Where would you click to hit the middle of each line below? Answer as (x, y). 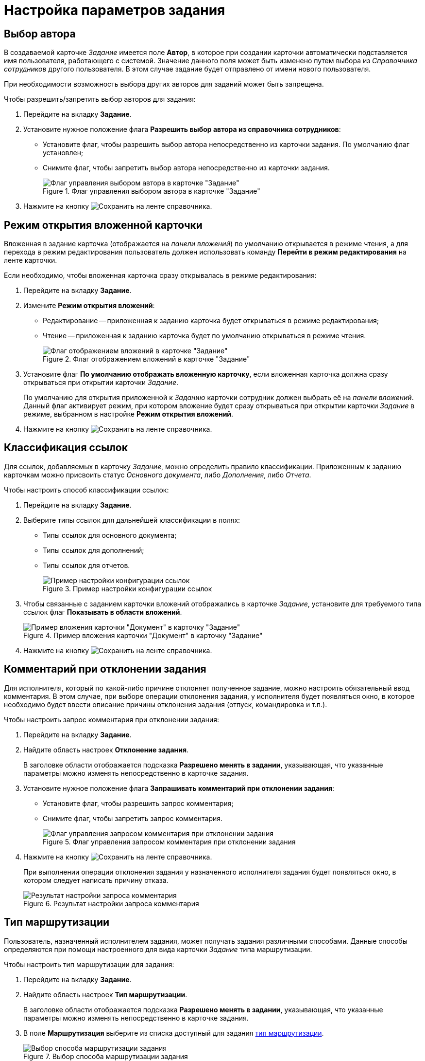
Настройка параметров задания (115, 10)
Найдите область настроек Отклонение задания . (106, 750)
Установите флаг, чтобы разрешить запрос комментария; (138, 803)
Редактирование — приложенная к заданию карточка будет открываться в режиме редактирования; (211, 321)
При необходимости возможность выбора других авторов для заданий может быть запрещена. (164, 84)
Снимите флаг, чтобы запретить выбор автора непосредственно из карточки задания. (186, 168)
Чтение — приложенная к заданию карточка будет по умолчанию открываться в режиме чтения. (204, 336)
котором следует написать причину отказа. (96, 880)
